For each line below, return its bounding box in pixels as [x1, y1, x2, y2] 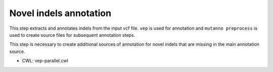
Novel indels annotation [9, 8, 111, 19]
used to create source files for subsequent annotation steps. [9, 32, 135, 38]
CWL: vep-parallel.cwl [22, 58, 68, 64]
